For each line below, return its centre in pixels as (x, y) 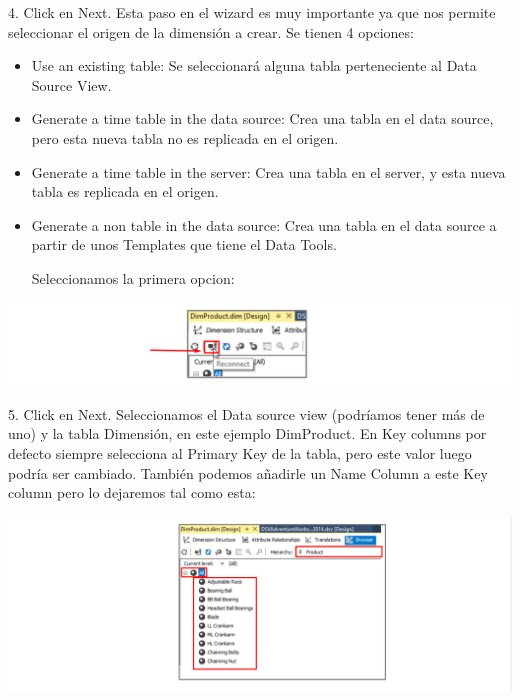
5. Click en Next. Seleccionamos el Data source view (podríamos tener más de (246, 413)
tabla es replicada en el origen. (125, 191)
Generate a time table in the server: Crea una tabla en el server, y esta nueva (268, 171)
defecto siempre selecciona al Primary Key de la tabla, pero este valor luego (240, 452)
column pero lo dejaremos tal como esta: (132, 492)
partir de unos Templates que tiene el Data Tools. (184, 244)
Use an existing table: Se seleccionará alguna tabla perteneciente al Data (254, 65)
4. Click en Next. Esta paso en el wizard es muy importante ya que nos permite (252, 12)
